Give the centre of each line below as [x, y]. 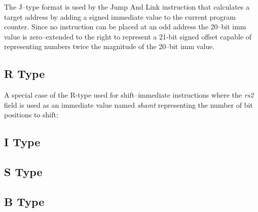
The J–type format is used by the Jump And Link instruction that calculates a [127, 7]
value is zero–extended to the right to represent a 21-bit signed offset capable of [128, 36]
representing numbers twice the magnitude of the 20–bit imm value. [109, 46]
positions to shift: [31, 115]
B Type [24, 201]
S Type [23, 172]
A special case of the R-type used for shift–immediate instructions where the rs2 [129, 95]
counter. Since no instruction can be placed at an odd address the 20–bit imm [125, 27]
